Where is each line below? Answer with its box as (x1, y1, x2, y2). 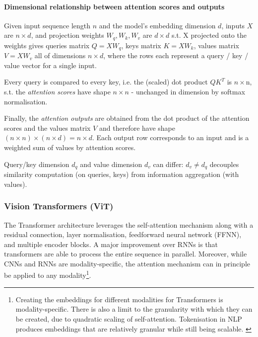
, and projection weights (31, 30, 104, 40)
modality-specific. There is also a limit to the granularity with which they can (15, 304, 253, 314)
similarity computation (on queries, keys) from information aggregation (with (4, 169, 239, 179)
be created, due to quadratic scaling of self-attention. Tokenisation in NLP (15, 313, 242, 324)
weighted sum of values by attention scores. (4, 142, 136, 153)
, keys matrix (121, 40, 161, 50)
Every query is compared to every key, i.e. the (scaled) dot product (4, 77, 208, 87)
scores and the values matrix (4, 122, 91, 133)
